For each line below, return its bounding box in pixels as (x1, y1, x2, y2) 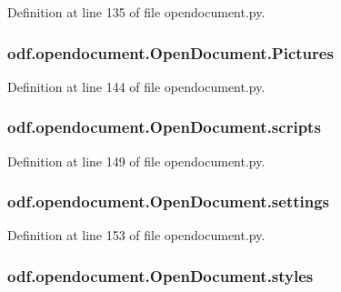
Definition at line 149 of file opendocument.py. (7, 151, 266, 170)
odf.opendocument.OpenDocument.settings (7, 190, 330, 213)
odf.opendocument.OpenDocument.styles (7, 264, 314, 287)
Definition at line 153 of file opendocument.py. (7, 226, 266, 245)
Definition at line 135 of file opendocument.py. (7, 3, 266, 21)
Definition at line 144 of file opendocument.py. (7, 76, 266, 96)
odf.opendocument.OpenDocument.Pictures (7, 41, 334, 64)
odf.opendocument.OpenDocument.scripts (7, 116, 321, 138)
